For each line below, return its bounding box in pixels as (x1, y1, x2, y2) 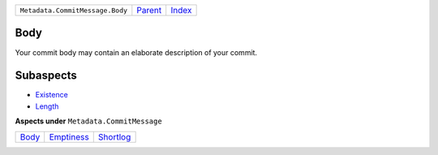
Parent (136, 5, 162, 15)
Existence (35, 90, 68, 100)
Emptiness (49, 131, 89, 142)
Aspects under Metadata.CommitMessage (15, 116, 162, 126)
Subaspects (15, 69, 77, 83)
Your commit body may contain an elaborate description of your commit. (15, 47, 258, 57)
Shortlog (97, 131, 131, 142)
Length (35, 101, 59, 111)
